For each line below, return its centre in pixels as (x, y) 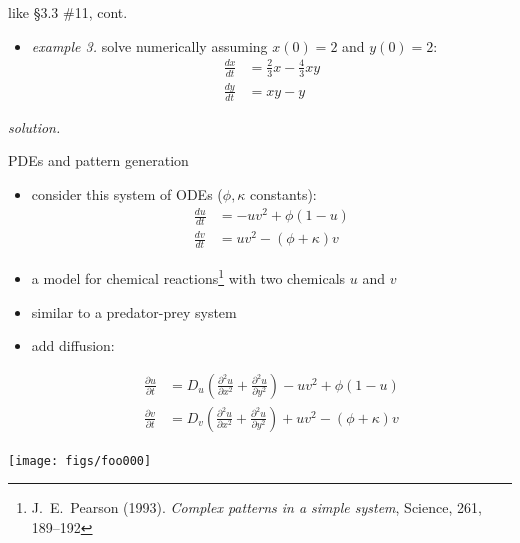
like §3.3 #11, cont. (68, 12)
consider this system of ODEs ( (127, 193)
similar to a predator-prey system (134, 311)
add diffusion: (73, 345)
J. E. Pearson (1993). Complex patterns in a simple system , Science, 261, (256, 507)
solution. (34, 126)
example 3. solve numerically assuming (149, 45)
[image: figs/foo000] (80, 460)
